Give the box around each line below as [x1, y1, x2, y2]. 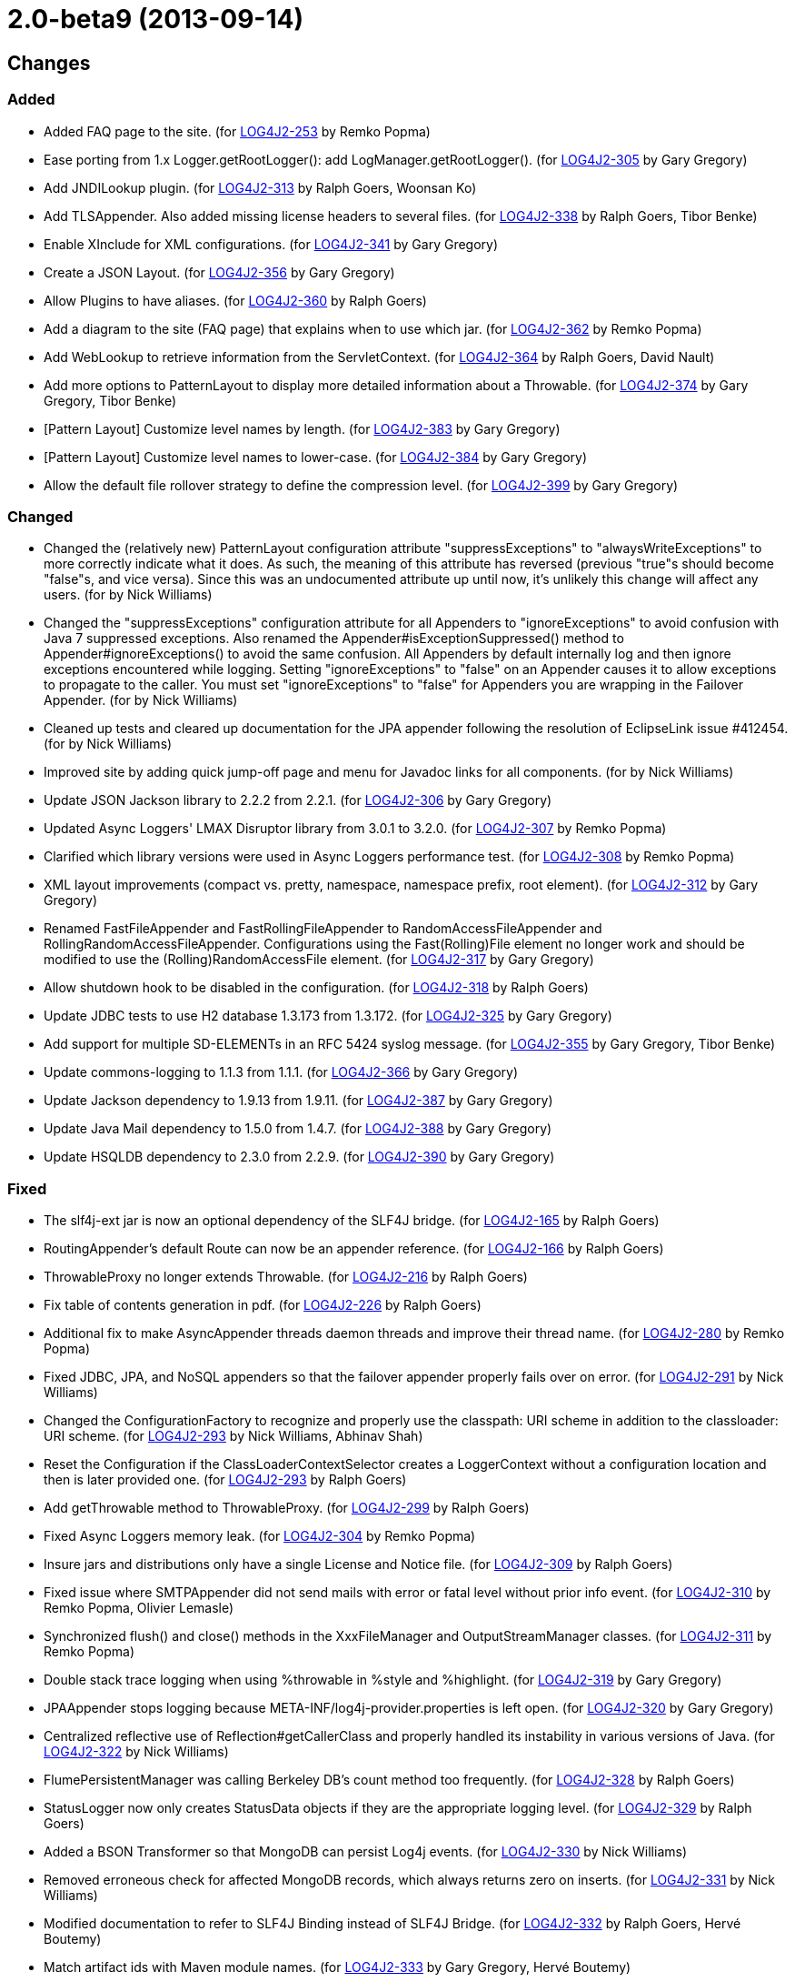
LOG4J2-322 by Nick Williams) [44, 1744, 229, 1760]
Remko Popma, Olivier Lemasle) [44, 1600, 234, 1616]
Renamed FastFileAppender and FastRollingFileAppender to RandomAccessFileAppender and [44, 921, 602, 937]
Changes [7, 51, 91, 75]
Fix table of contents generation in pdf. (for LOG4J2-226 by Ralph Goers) [44, 1297, 482, 1313]
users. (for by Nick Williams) [44, 587, 213, 603]
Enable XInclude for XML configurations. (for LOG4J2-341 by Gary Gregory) [44, 236, 499, 252]
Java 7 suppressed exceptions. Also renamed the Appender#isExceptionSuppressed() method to [44, 630, 624, 647]
